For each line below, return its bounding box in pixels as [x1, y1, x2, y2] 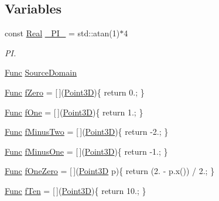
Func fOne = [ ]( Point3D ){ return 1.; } [5, 105, 143, 118]
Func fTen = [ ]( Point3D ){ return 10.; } [5, 184, 146, 196]
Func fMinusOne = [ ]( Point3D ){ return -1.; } [5, 145, 168, 157]
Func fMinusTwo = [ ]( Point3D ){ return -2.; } [5, 125, 169, 138]
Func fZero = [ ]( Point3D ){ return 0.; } [5, 86, 145, 98]
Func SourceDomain [5, 66, 77, 79]
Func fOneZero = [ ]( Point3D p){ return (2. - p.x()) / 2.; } [5, 165, 215, 177]
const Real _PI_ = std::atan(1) [5, 27, 120, 39]
